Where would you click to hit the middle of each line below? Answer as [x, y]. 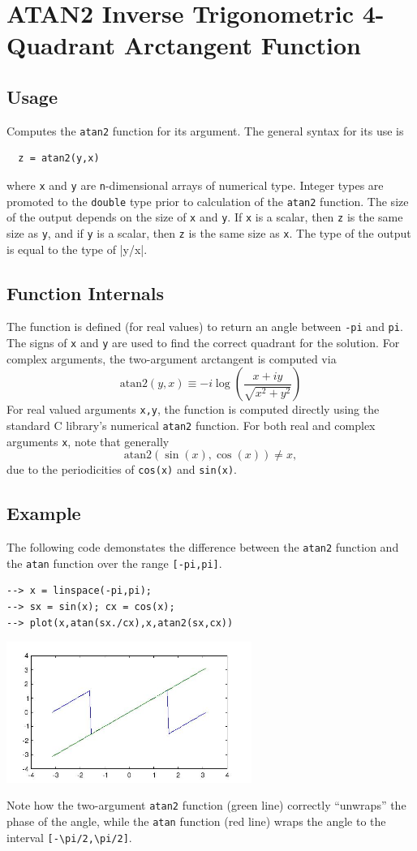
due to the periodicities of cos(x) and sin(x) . [122, 469]
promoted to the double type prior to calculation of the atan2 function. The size [208, 201]
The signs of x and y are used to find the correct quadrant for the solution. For [203, 343]
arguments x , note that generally [88, 441]
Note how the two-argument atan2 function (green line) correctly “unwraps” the [206, 805]
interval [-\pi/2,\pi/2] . [69, 837]
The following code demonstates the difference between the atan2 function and [203, 547]
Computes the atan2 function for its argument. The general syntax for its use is [205, 130]
